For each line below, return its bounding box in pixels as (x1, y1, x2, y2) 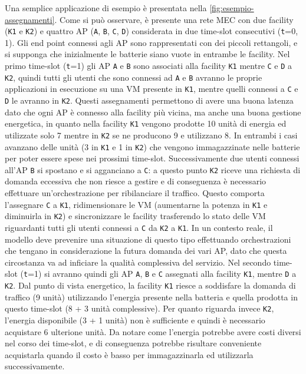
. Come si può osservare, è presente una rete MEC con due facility (54, 13, 294, 25)
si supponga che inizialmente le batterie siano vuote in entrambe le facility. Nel (5, 48, 290, 60)
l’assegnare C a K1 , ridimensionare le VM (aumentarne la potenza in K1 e (5, 198, 268, 210)
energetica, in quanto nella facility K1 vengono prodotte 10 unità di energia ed (5, 117, 287, 130)
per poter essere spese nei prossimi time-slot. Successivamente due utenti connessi (5, 152, 300, 164)
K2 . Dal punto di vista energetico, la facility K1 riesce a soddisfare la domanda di (5, 279, 296, 292)
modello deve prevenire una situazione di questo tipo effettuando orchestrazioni (5, 233, 291, 245)
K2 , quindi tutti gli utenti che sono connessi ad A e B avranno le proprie (5, 71, 262, 83)
